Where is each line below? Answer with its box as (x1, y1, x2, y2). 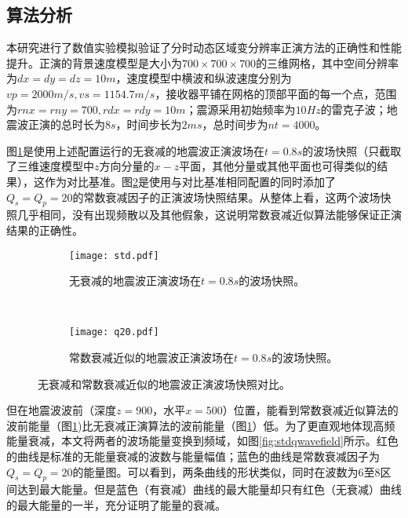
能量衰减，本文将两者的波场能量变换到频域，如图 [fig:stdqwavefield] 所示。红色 (6, 432, 399, 449)
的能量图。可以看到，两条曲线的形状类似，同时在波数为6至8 (72, 463, 381, 480)
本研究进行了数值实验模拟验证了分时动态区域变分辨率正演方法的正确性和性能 (6, 39, 402, 56)
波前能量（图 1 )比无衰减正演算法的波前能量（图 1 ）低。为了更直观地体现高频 (6, 417, 395, 433)
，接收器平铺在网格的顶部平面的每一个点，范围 (155, 85, 397, 101)
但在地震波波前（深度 (6, 402, 116, 418)
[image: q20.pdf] (69, 326, 159, 338)
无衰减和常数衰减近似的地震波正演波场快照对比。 (38, 375, 290, 392)
